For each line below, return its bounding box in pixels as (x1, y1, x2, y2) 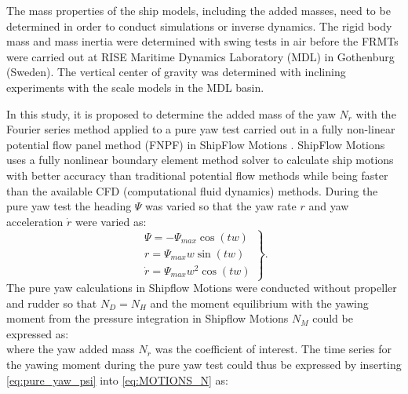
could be (312, 310, 353, 327)
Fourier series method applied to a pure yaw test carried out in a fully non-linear (6, 121, 395, 137)
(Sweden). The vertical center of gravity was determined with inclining (6, 64, 346, 80)
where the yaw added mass (6, 341, 135, 357)
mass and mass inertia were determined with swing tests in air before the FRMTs (6, 33, 399, 49)
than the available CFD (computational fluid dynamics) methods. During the (6, 182, 378, 199)
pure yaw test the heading (6, 198, 132, 214)
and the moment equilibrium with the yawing (150, 294, 369, 311)
